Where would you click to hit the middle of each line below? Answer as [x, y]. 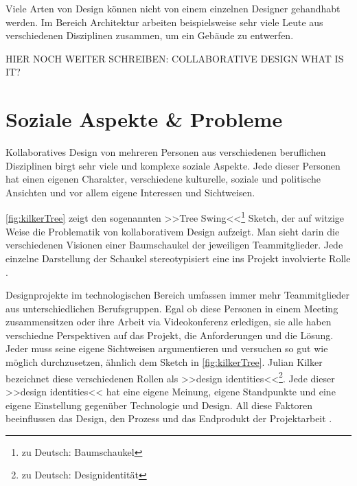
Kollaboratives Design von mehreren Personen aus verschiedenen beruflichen [166, 152]
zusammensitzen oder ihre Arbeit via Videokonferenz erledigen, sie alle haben [169, 322]
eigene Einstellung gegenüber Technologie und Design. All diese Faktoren [159, 405]
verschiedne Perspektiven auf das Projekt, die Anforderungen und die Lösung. [170, 335]
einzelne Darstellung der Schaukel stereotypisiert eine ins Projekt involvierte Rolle [178, 258]
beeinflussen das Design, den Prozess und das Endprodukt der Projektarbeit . [169, 418]
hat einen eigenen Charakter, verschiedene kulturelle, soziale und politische [163, 179]
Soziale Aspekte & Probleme [144, 119]
